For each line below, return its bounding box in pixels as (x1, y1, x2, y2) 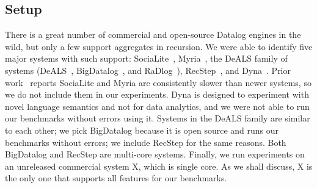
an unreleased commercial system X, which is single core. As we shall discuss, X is (5, 159, 313, 172)
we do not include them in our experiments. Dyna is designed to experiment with (5, 88, 309, 101)
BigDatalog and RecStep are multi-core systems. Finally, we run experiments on (5, 148, 305, 161)
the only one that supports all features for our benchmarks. (5, 172, 227, 184)
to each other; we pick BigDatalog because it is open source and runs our (5, 123, 279, 136)
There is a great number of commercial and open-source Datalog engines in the (5, 28, 301, 41)
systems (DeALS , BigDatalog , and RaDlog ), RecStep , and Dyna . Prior (5, 63, 291, 76)
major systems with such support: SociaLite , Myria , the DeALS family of (5, 52, 288, 65)
